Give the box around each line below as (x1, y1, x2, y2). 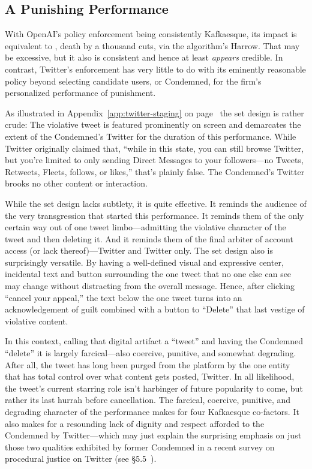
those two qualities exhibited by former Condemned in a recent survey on (5, 440, 275, 453)
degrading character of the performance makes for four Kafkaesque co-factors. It (5, 405, 299, 418)
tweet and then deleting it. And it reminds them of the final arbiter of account (5, 232, 293, 245)
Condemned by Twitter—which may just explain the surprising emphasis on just (5, 429, 302, 441)
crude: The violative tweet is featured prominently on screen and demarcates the (5, 118, 301, 131)
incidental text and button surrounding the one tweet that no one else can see (5, 267, 292, 280)
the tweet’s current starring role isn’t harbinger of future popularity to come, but (5, 381, 303, 394)
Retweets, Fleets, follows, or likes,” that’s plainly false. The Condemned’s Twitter (5, 165, 305, 178)
